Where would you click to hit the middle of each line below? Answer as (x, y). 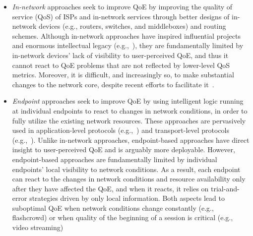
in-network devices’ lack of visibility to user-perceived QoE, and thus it (120, 55)
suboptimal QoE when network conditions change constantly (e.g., (113, 207)
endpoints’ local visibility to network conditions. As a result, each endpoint (126, 169)
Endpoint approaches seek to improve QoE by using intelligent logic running (128, 101)
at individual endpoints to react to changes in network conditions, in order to (130, 110)
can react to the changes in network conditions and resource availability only (129, 179)
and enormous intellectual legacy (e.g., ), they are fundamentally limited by (128, 45)
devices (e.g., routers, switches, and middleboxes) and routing (132, 26)
